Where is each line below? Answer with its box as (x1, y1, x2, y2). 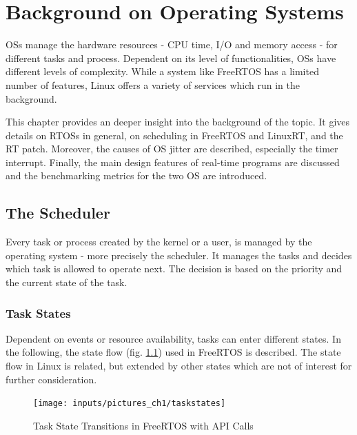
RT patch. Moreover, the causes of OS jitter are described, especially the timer (6, 141, 338, 156)
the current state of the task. (6, 275, 127, 290)
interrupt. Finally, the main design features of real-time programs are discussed (6, 154, 340, 169)
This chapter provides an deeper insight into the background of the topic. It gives (6, 114, 350, 129)
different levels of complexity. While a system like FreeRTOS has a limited (6, 64, 319, 79)
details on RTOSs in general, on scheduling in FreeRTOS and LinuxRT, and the (6, 128, 343, 142)
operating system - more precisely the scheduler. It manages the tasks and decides (6, 247, 352, 262)
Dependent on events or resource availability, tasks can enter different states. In (6, 331, 341, 345)
